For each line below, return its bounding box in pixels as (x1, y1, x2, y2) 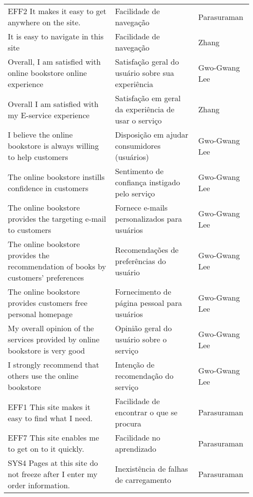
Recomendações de (115, 244, 179, 255)
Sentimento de (115, 165, 164, 177)
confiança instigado (115, 177, 180, 188)
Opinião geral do (115, 322, 172, 334)
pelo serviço (115, 188, 155, 199)
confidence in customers (8, 182, 89, 194)
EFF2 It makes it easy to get (8, 5, 107, 17)
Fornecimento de (115, 286, 171, 297)
